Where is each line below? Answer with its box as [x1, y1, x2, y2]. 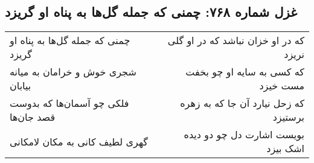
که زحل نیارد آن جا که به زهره [180, 96, 304, 110]
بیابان [10, 78, 31, 93]
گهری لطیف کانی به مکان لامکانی [10, 134, 148, 149]
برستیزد [272, 110, 304, 124]
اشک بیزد [266, 141, 304, 156]
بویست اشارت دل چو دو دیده [184, 127, 304, 142]
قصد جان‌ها [10, 110, 56, 124]
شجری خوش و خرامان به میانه [10, 65, 136, 79]
